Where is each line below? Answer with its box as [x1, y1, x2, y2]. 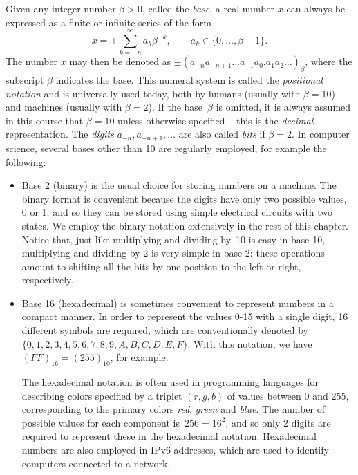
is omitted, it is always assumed [216, 100, 351, 114]
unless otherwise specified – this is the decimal [117, 113, 314, 127]
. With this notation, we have [187, 336, 312, 351]
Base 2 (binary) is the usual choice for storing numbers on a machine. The [21, 178, 337, 192]
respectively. [21, 272, 74, 287]
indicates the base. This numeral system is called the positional [55, 73, 323, 87]
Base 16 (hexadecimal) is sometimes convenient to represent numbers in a [21, 295, 334, 310]
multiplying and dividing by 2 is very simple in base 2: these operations [21, 245, 325, 260]
